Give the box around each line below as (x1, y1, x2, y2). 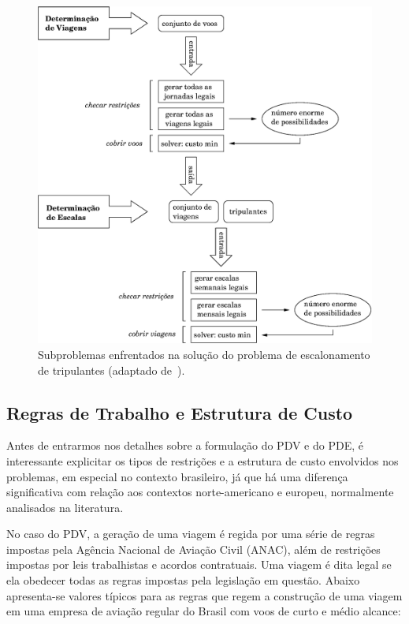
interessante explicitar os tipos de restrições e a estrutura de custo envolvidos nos (6, 452, 399, 469)
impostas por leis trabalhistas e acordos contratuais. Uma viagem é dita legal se (6, 556, 392, 573)
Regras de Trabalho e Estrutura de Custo (6, 400, 353, 424)
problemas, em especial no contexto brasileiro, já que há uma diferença (6, 468, 348, 484)
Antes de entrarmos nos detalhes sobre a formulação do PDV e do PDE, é (6, 437, 363, 454)
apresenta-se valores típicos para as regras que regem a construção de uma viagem (6, 587, 403, 603)
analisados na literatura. (6, 499, 124, 515)
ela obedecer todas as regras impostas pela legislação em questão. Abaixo (6, 572, 360, 589)
